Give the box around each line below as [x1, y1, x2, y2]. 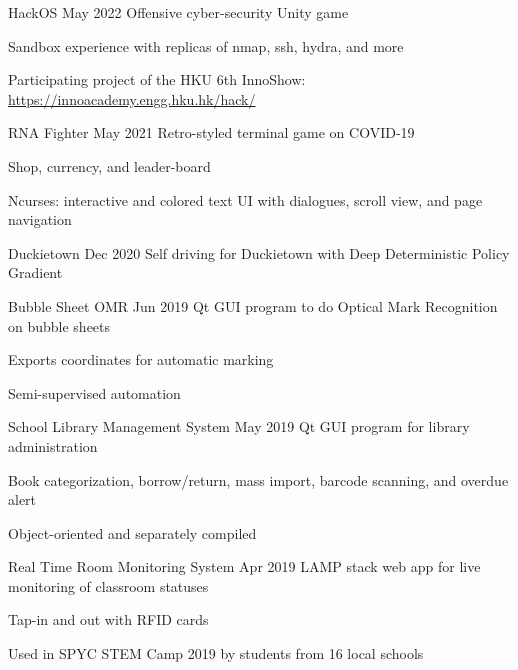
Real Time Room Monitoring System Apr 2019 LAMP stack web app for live [8, 556, 481, 577]
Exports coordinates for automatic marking [8, 349, 274, 370]
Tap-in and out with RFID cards [8, 609, 209, 630]
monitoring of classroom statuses [8, 575, 209, 596]
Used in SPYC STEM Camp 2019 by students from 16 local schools [8, 643, 424, 664]
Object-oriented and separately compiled [8, 522, 257, 543]
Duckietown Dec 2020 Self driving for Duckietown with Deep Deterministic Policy [8, 242, 510, 263]
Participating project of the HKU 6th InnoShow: [8, 69, 306, 90]
